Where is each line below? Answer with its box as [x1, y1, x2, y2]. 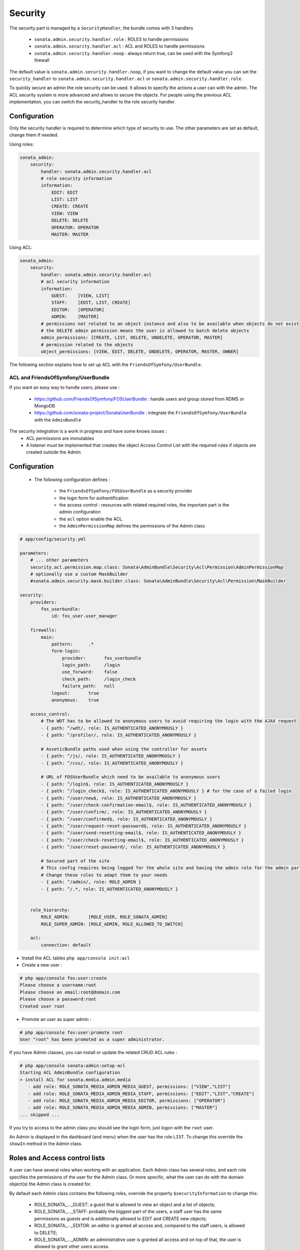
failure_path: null [61, 683, 115, 689]
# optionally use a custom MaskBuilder [30, 571, 128, 577]
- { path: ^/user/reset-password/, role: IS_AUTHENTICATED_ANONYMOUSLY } [40, 844, 226, 850]
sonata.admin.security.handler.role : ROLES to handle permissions [34, 36, 188, 42]
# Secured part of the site [40, 858, 110, 864]
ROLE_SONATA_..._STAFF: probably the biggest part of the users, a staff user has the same [34, 1208, 222, 1214]
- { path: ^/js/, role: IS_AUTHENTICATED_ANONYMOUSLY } [40, 753, 181, 759]
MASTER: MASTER [51, 231, 88, 237]
